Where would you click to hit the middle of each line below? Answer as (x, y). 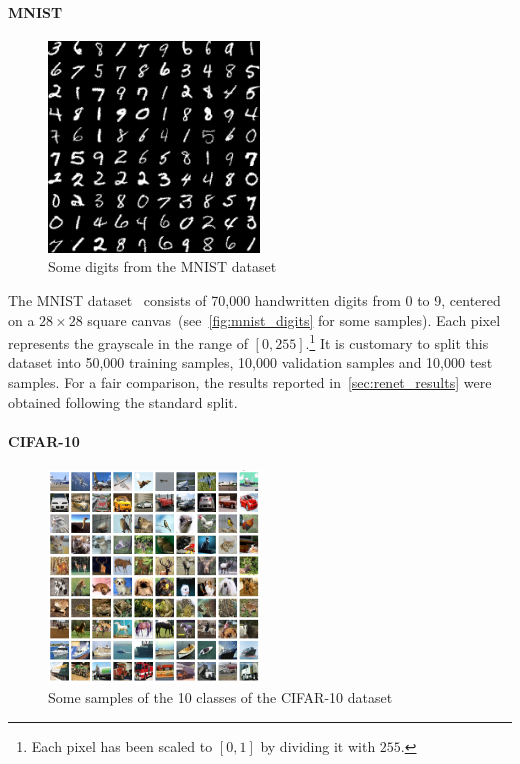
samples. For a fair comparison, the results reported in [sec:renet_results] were (250, 382)
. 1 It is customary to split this (397, 341)
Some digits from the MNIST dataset (162, 266)
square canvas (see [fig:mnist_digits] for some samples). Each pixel (294, 319)
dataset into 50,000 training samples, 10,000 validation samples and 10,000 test (250, 362)
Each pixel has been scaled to (122, 745)
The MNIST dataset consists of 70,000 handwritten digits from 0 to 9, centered (254, 299)
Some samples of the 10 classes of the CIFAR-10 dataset (220, 697)
